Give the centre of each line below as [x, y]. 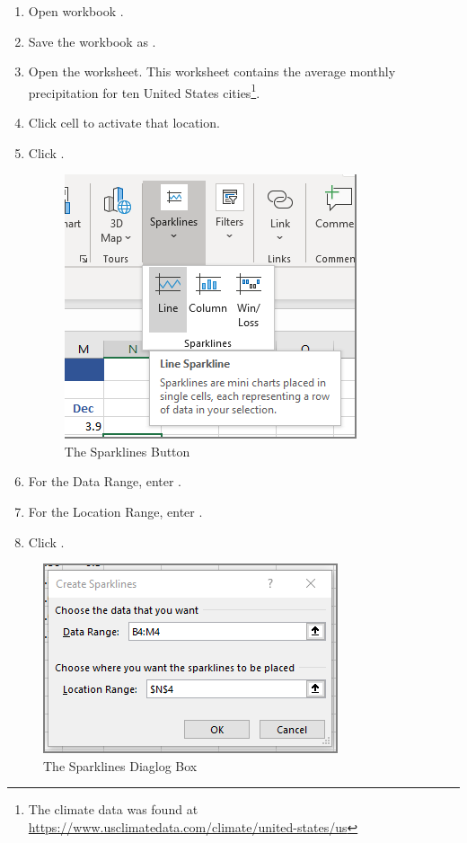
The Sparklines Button [127, 451]
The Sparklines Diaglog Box [120, 765]
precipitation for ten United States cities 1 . [144, 91]
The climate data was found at [113, 809]
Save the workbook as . [92, 41]
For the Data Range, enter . [105, 481]
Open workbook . [76, 11]
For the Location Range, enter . [115, 511]
